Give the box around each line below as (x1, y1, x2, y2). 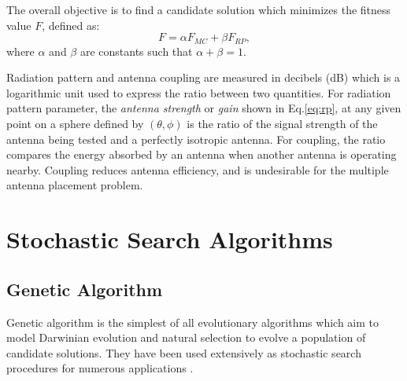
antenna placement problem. (6, 177, 143, 193)
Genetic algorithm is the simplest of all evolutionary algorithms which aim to (6, 313, 379, 330)
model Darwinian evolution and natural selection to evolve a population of (6, 329, 366, 346)
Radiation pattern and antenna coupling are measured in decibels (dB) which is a (6, 69, 401, 86)
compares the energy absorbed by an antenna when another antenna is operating (6, 146, 397, 163)
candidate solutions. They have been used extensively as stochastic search (6, 344, 361, 361)
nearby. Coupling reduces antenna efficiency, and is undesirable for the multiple (6, 161, 389, 178)
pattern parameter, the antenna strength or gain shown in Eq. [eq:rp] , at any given (6, 100, 401, 116)
